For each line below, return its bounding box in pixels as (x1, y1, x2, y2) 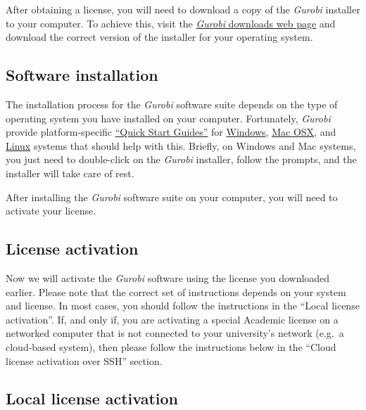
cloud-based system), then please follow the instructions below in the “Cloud (6, 339, 336, 354)
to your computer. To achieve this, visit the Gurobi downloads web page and (6, 15, 336, 30)
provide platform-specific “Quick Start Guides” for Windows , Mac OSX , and (6, 124, 336, 139)
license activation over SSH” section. (6, 353, 163, 368)
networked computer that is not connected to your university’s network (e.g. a (6, 326, 344, 340)
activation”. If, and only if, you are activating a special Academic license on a (6, 312, 339, 326)
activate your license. (6, 203, 96, 218)
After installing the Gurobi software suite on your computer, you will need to (6, 189, 338, 204)
